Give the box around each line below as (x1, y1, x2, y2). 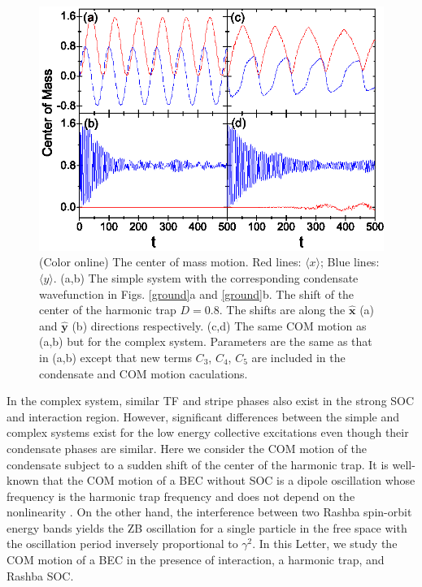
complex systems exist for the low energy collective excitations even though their (7, 424, 409, 441)
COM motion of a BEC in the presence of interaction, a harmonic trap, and (7, 551, 385, 568)
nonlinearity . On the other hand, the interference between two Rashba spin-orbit (7, 503, 412, 520)
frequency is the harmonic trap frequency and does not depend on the (7, 487, 355, 504)
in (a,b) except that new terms (39, 348, 192, 365)
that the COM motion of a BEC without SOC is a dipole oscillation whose (42, 472, 415, 489)
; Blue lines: (320, 253, 380, 270)
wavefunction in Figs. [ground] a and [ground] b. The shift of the (39, 285, 355, 302)
